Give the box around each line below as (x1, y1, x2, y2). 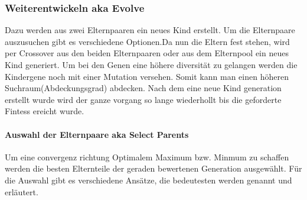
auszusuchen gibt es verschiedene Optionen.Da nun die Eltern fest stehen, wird (5, 35, 290, 47)
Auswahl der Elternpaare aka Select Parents (5, 128, 189, 140)
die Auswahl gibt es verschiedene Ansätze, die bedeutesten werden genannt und (5, 173, 292, 186)
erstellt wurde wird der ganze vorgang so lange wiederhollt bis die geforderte (5, 93, 282, 105)
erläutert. (5, 185, 38, 198)
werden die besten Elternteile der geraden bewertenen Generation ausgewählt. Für (5, 162, 302, 175)
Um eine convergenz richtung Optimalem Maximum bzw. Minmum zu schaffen (5, 150, 289, 163)
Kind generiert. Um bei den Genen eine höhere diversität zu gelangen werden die (5, 59, 298, 70)
